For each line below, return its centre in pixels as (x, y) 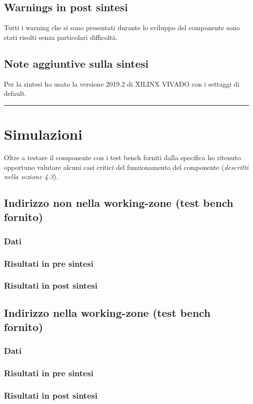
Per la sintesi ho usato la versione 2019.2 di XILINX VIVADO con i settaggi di (122, 83)
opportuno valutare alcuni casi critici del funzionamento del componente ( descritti (126, 167)
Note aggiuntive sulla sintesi (76, 63)
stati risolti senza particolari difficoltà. (61, 37)
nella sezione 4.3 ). (31, 176)
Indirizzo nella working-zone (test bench (107, 312)
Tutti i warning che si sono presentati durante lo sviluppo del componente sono (122, 28)
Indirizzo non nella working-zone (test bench (119, 203)
